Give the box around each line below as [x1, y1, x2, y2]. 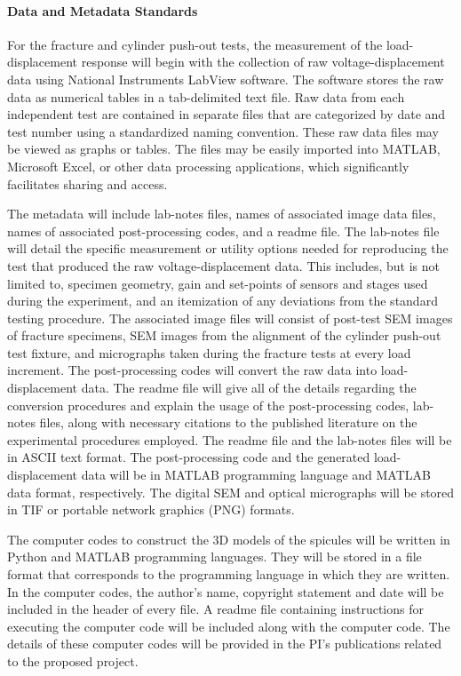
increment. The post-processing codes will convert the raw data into [7, 361, 378, 379]
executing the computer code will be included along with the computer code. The [7, 616, 450, 635]
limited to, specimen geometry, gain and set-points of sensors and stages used [7, 274, 428, 292]
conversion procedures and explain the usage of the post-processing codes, [7, 395, 409, 414]
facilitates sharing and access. [7, 174, 168, 193]
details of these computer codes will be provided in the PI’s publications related [7, 634, 442, 653]
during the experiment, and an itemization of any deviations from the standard [7, 291, 438, 310]
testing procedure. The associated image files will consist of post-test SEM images [7, 308, 453, 327]
